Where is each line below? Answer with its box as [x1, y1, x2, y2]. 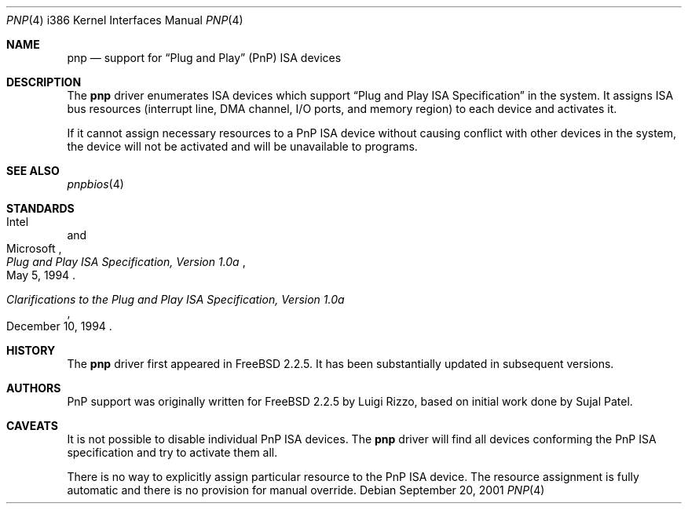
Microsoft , [6, 242, 62, 255]
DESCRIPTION [6, 75, 82, 89]
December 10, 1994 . [6, 319, 112, 333]
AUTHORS [6, 381, 61, 395]
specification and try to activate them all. [67, 446, 278, 459]
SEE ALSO [6, 164, 60, 177]
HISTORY [6, 344, 56, 357]
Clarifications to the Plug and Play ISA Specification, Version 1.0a [6, 293, 345, 306]
